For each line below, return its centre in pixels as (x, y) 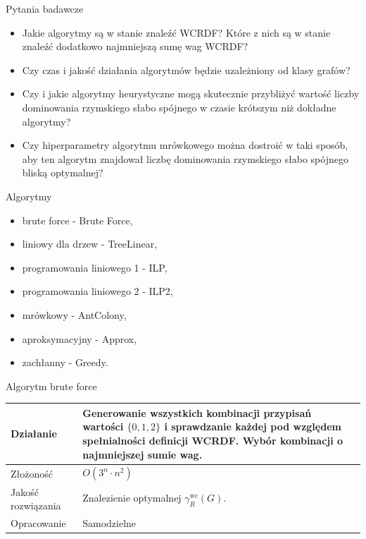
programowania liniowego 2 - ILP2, (97, 291)
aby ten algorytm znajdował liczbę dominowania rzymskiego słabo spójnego (185, 158)
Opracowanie (38, 523)
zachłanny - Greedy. (65, 362)
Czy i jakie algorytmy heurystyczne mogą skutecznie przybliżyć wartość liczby (191, 93)
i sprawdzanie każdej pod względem (253, 426)
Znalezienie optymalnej (132, 498)
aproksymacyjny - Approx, (80, 338)
